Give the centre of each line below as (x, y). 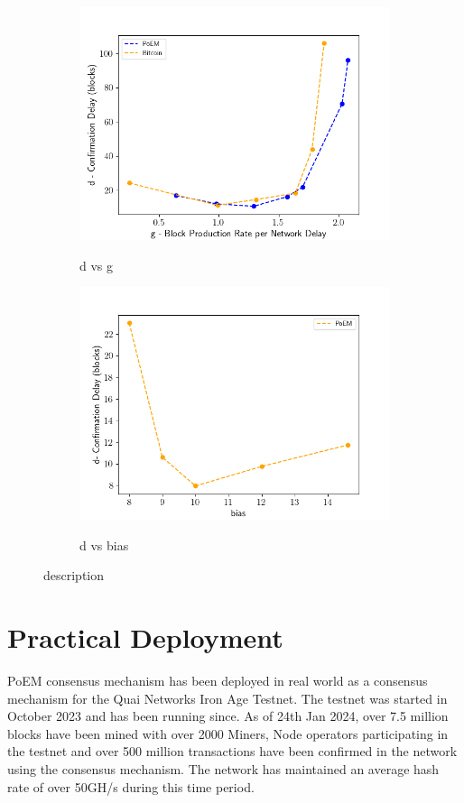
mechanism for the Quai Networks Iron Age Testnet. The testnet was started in (227, 698)
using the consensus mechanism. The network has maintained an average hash (223, 769)
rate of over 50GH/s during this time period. (131, 786)
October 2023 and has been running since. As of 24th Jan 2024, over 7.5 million (228, 716)
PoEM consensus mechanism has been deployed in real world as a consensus (218, 681)
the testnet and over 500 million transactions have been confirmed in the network (232, 751)
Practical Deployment (145, 637)
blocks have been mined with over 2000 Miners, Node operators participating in (228, 733)
